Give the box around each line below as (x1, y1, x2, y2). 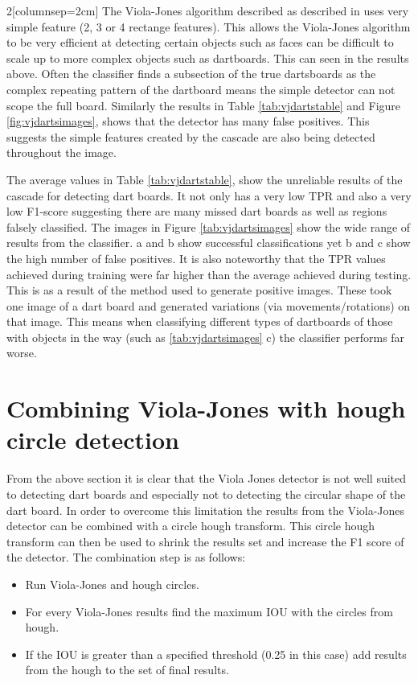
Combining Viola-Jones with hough (6, 392, 406, 425)
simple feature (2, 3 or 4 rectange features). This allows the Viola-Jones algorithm (6, 18, 411, 35)
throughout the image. (6, 144, 117, 161)
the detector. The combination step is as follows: (6, 549, 246, 566)
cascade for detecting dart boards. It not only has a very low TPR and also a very (6, 187, 412, 204)
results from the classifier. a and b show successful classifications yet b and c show (6, 234, 411, 251)
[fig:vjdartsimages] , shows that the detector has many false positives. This (6, 113, 370, 130)
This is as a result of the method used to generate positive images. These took (6, 282, 392, 298)
